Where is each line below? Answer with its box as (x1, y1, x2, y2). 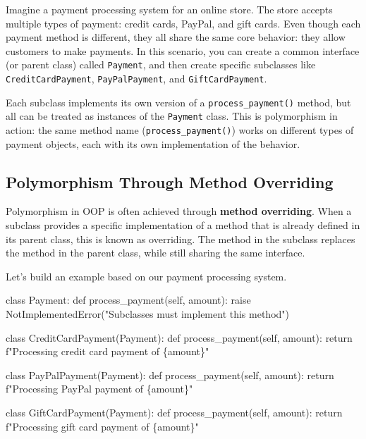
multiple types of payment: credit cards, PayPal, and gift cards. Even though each (6, 16, 361, 30)
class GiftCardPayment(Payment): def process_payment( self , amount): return (6, 404, 343, 419)
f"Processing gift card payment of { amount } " (6, 419, 199, 433)
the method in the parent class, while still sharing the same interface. (6, 245, 305, 260)
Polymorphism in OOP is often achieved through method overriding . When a (6, 204, 352, 218)
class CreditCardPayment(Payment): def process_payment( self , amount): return (6, 330, 353, 345)
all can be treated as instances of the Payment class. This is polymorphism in (6, 109, 338, 123)
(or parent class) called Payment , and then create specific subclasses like (6, 57, 316, 72)
